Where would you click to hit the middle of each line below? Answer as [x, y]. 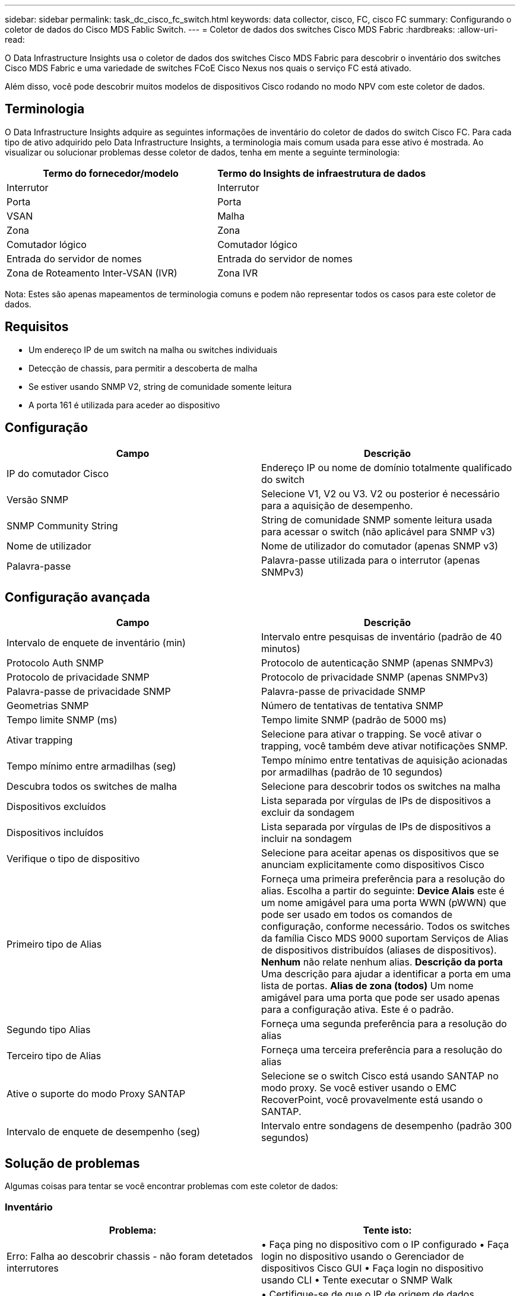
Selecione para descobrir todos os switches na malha [381, 787]
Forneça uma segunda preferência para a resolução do [384, 1024]
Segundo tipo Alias [49, 1030]
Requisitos [37, 327]
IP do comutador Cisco [58, 473]
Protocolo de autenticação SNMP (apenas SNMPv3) [378, 663]
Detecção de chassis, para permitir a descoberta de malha [143, 368]
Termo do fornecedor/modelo [111, 173]
